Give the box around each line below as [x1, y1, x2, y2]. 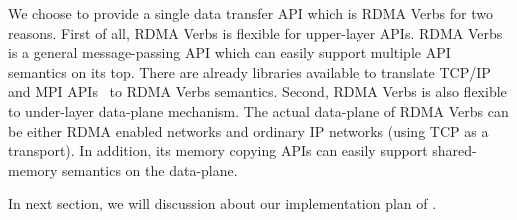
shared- [432, 140, 477, 161]
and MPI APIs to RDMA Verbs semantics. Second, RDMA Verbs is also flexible [8, 81, 507, 102]
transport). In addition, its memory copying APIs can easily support [8, 140, 428, 161]
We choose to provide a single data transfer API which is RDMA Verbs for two [8, 3, 493, 23]
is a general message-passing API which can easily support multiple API [8, 42, 451, 63]
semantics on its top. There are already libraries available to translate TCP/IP [8, 61, 491, 82]
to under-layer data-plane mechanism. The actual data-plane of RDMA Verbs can [8, 100, 509, 121]
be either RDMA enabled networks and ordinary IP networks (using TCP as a [8, 120, 489, 141]
